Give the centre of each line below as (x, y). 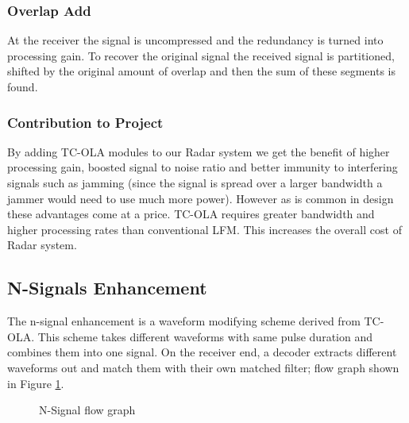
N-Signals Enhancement (107, 288)
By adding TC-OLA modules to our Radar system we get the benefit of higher (199, 151)
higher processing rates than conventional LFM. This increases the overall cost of (204, 229)
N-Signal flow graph (87, 410)
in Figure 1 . (36, 383)
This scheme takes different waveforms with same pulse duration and (205, 336)
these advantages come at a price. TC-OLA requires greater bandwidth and (191, 214)
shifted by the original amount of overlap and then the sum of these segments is (201, 71)
